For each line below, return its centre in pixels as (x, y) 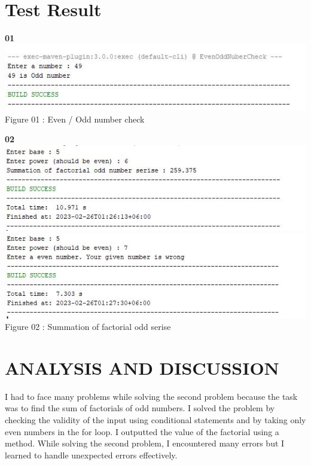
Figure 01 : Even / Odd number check (75, 119)
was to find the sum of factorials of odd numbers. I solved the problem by (140, 408)
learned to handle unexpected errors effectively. (91, 455)
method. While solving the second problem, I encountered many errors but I (145, 443)
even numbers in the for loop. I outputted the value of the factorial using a (142, 431)
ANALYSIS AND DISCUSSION (142, 367)
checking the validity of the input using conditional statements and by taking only (155, 420)
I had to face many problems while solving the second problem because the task (151, 396)
